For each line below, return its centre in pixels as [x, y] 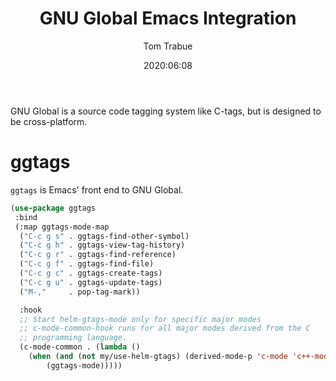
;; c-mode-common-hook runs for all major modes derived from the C [165, 328]
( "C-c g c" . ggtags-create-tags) [91, 273]
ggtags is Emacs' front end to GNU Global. [97, 189]
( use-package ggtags [53, 208]
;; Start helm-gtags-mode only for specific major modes [140, 319]
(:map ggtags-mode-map [62, 227]
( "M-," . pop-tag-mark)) [80, 292]
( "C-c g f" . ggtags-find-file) [87, 264]
